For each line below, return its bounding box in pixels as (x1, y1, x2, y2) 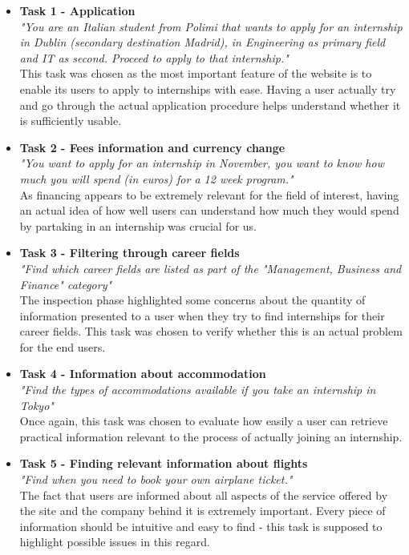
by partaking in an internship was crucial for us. (19, 217, 257, 234)
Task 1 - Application (19, 2, 136, 18)
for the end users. (19, 338, 106, 355)
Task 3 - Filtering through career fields (19, 244, 240, 261)
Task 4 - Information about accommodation (19, 365, 266, 382)
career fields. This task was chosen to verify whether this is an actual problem (19, 323, 403, 340)
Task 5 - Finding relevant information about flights (19, 455, 308, 472)
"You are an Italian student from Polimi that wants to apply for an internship (19, 18, 403, 34)
